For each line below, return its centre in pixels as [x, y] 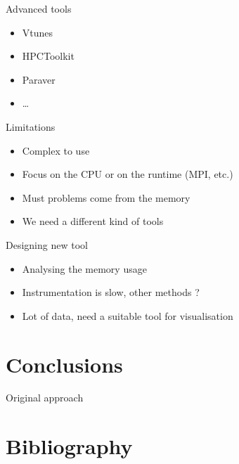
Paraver [39, 79]
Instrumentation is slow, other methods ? [111, 292]
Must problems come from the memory [106, 197]
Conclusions [64, 364]
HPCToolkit [48, 56]
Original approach [45, 398]
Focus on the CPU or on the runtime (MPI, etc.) [128, 174]
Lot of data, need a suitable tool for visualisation [128, 315]
